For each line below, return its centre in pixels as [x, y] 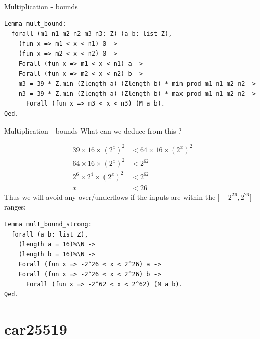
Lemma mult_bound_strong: [48, 224]
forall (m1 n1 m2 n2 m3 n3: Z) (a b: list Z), [92, 34]
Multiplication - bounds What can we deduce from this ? [93, 130]
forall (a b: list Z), [50, 234]
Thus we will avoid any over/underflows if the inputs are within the [110, 197]
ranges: [15, 207]
